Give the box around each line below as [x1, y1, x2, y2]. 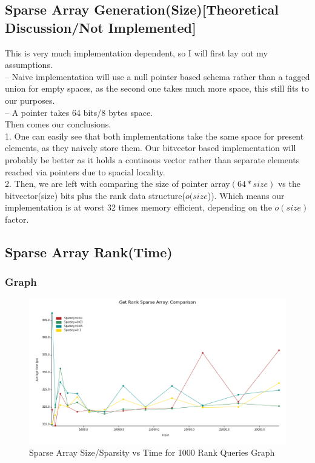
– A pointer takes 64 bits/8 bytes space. [5, 106, 153, 118]
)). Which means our [207, 189, 285, 201]
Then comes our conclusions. [5, 118, 111, 130]
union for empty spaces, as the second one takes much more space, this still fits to [5, 82, 309, 95]
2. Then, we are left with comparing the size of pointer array [5, 177, 230, 190]
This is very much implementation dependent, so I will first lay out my [5, 46, 268, 59]
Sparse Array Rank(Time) [5, 242, 173, 261]
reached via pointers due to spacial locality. [5, 165, 165, 178]
